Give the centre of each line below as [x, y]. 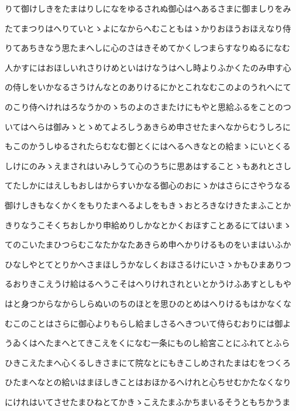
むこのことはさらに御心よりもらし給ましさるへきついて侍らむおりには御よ [148, 323]
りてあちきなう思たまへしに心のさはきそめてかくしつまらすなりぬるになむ [148, 48]
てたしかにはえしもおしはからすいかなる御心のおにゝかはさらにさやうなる [148, 185]
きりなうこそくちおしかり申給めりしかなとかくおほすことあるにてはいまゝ [148, 225]
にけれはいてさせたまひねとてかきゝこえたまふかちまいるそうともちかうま [148, 401]
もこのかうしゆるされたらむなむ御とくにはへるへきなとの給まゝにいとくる [148, 146]
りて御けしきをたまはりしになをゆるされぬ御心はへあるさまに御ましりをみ [148, 8]
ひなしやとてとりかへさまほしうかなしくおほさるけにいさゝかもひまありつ [148, 264]
